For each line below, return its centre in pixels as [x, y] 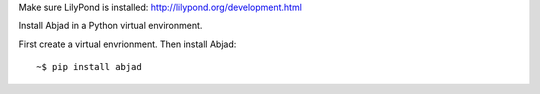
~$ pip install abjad [89, 67]
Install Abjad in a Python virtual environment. [110, 26]
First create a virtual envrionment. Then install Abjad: [127, 44]
